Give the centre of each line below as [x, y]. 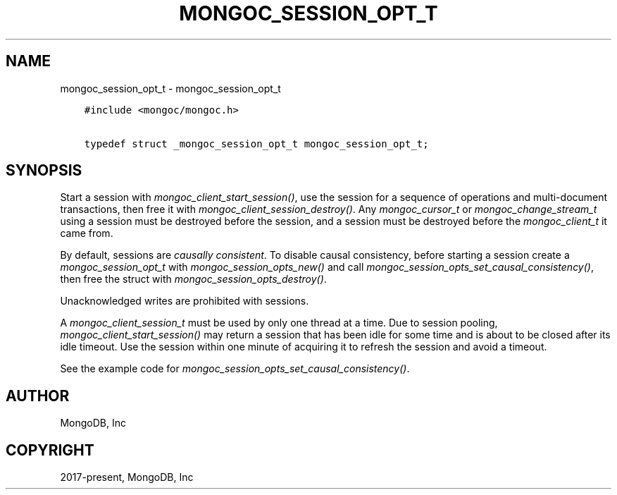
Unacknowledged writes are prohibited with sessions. [185, 301]
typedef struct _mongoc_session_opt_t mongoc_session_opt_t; [256, 143]
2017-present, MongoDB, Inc [127, 477]
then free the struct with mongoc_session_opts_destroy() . [193, 279]
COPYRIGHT [50, 450]
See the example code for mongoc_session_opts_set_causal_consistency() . [235, 369]
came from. [87, 233]
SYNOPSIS [44, 171]
